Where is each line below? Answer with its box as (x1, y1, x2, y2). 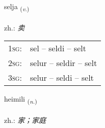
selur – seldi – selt (30, 72, 94, 84)
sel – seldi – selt (30, 42, 86, 54)
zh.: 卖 (4, 22, 25, 33)
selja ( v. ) (4, 1, 29, 13)
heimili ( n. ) (4, 93, 38, 106)
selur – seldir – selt (30, 57, 97, 69)
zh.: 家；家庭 (4, 115, 46, 125)
